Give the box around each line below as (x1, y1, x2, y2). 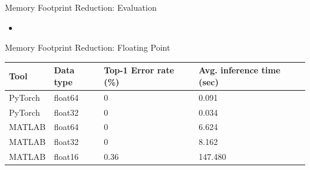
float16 (54, 150, 79, 163)
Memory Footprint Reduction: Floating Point (5, 41, 170, 54)
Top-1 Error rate (104, 64, 174, 76)
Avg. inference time (199, 64, 281, 76)
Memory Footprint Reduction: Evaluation (5, 1, 157, 13)
